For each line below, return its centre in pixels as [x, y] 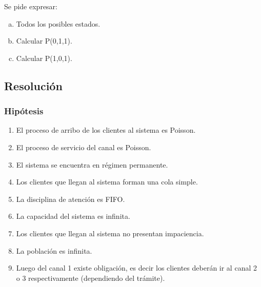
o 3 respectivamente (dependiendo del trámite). [91, 278]
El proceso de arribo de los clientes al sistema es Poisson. [106, 130]
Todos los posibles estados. [58, 23]
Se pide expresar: [31, 6]
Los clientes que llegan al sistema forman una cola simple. [107, 182]
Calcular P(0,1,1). [44, 41]
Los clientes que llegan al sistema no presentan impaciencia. [110, 233]
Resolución [33, 85]
